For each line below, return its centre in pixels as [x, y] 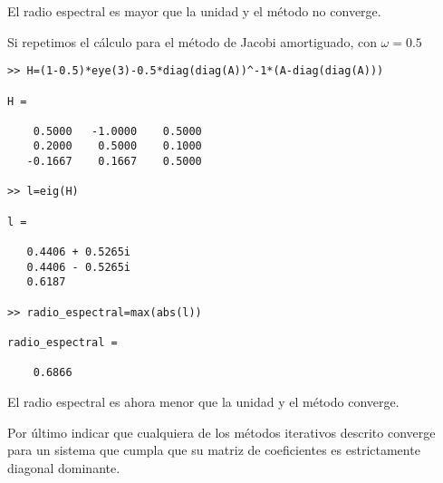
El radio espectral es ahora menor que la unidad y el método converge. [203, 401]
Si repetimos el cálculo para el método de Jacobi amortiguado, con [192, 41]
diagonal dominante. [64, 467]
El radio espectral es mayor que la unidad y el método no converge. [194, 11]
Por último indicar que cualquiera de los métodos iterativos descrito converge [221, 432]
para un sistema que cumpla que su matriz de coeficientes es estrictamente [214, 450]
